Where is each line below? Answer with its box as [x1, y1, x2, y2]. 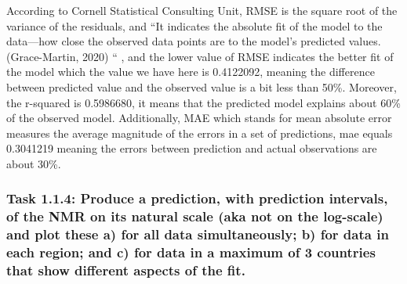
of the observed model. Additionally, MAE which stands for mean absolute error [6, 110, 392, 126]
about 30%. [6, 155, 61, 171]
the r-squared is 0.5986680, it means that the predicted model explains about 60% [6, 94, 401, 110]
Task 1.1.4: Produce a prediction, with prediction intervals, [6, 189, 388, 208]
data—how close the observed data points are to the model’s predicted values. [6, 33, 381, 49]
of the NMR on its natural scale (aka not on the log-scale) [6, 207, 383, 226]
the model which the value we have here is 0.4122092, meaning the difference [6, 63, 375, 80]
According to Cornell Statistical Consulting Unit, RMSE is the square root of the [6, 2, 398, 18]
